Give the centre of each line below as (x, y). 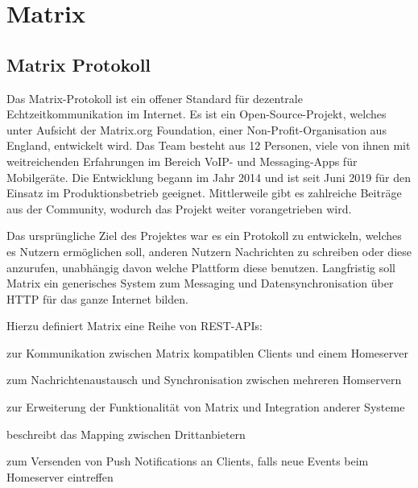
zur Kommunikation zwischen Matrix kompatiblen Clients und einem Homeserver (207, 352)
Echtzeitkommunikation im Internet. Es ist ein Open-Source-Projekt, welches (197, 114)
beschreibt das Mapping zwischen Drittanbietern (126, 434)
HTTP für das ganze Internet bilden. (97, 298)
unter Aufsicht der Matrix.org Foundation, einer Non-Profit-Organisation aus (197, 129)
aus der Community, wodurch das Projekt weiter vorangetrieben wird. (179, 208)
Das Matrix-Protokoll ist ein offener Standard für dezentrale (155, 98)
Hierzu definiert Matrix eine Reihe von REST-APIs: (135, 326)
